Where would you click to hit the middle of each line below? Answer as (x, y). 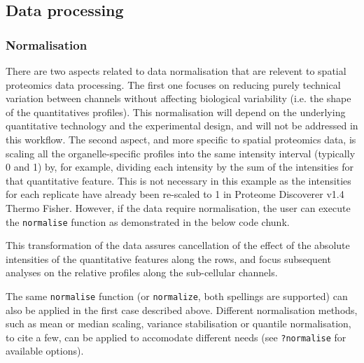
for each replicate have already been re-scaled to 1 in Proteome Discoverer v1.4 (175, 194)
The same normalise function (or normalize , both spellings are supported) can (177, 296)
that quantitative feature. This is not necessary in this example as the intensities (178, 180)
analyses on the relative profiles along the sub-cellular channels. (142, 272)
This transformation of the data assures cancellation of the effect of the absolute (178, 245)
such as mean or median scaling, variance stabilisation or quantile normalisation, (178, 323)
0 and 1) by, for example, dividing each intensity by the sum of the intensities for (180, 167)
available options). (45, 351)
